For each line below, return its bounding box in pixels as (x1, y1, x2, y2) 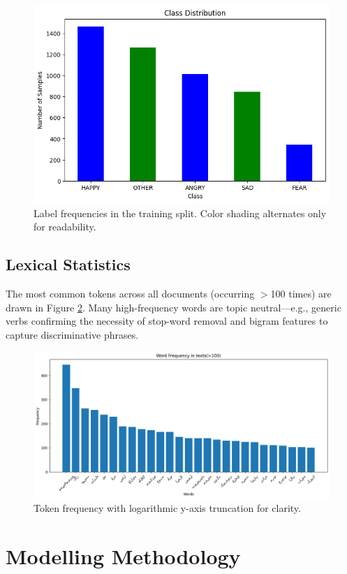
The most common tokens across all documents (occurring (6, 286, 255, 301)
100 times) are (270, 286, 332, 301)
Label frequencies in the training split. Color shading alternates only (34, 205, 327, 220)
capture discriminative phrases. (6, 327, 139, 341)
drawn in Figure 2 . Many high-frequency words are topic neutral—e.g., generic (6, 300, 341, 314)
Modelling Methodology (6, 542, 241, 571)
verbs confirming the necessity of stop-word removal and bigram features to (6, 314, 328, 328)
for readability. (34, 219, 96, 234)
